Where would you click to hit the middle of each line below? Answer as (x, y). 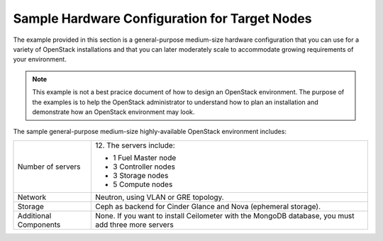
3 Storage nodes (141, 175)
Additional (34, 215)
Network (32, 197)
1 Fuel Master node (145, 157)
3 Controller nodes (144, 167)
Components (39, 225)
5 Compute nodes (143, 184)
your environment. (40, 60)
